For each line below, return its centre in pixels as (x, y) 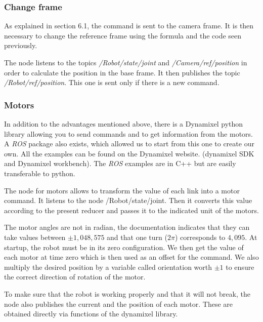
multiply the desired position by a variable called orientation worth (108, 267)
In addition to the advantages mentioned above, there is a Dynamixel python (124, 124)
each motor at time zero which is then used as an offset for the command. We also (131, 257)
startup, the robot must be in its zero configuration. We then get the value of (124, 247)
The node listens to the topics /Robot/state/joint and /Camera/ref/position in (126, 62)
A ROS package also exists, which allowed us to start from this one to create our (129, 144)
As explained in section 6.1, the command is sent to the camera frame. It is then (129, 26)
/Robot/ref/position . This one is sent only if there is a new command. (112, 82)
